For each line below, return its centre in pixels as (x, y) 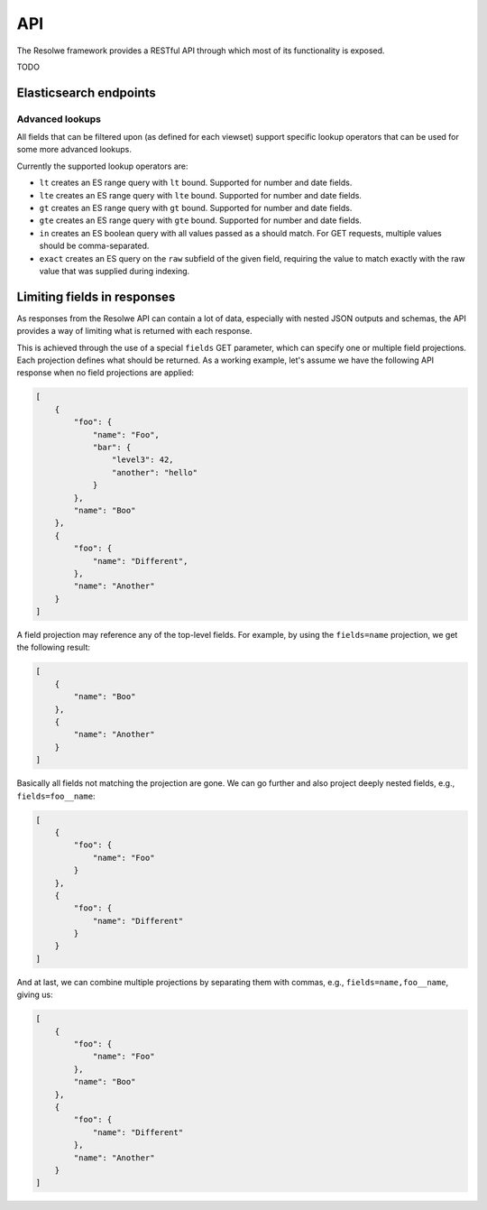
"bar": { (112, 448)
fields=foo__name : (56, 796)
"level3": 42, (143, 460)
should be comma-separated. (94, 246)
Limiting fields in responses (96, 296)
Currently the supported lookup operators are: (102, 166)
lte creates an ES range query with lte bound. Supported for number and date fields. (201, 195)
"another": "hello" (155, 472)
